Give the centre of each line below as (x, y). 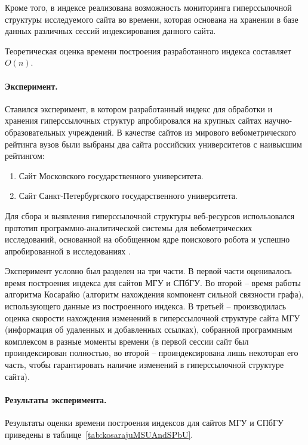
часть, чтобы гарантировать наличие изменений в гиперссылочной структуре (144, 365)
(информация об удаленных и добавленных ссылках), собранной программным (149, 329)
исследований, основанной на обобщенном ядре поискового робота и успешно (147, 239)
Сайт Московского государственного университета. (111, 175)
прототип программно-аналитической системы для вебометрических (129, 227)
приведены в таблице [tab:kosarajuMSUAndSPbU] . (99, 434)
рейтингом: (25, 156)
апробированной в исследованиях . (68, 251)
